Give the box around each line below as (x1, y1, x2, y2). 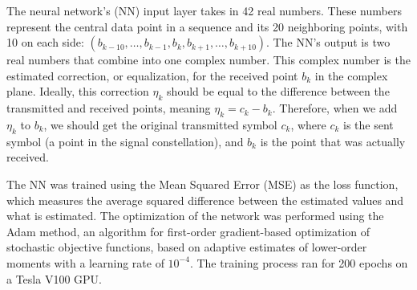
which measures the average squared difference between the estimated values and (6, 191, 404, 208)
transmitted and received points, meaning (6, 100, 211, 116)
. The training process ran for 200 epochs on (189, 254, 408, 271)
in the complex (314, 67, 388, 84)
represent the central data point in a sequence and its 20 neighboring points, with (6, 18, 408, 35)
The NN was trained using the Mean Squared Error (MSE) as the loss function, (6, 175, 399, 192)
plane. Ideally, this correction (6, 83, 149, 100)
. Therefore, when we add (272, 100, 398, 116)
